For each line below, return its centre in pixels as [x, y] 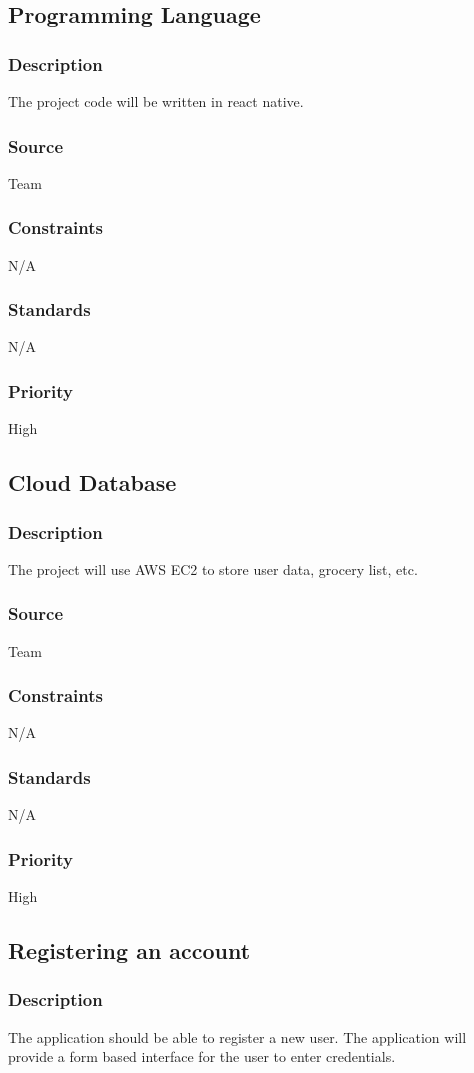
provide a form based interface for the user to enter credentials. [202, 1056]
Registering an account [129, 950]
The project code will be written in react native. [156, 101]
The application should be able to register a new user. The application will [237, 1036]
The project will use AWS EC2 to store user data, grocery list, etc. [213, 568]
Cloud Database [92, 482]
